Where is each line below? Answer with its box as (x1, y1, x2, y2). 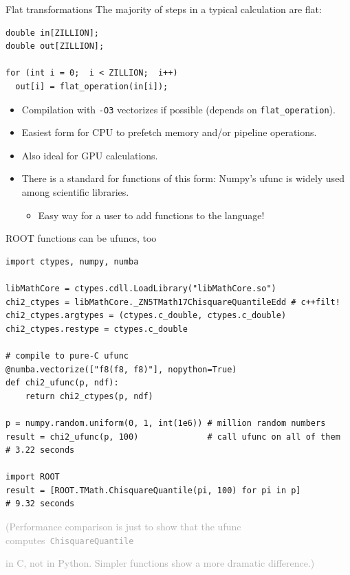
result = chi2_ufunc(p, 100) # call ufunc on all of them (6, 431, 340, 442)
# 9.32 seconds (6, 499, 75, 509)
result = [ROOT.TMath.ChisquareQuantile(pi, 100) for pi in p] (6, 485, 301, 495)
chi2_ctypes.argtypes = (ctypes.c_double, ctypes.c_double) (6, 311, 287, 321)
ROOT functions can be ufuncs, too (6, 231, 157, 245)
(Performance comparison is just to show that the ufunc (6, 519, 241, 534)
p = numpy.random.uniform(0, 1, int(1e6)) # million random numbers (6, 418, 326, 428)
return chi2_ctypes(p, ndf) (25, 391, 153, 401)
